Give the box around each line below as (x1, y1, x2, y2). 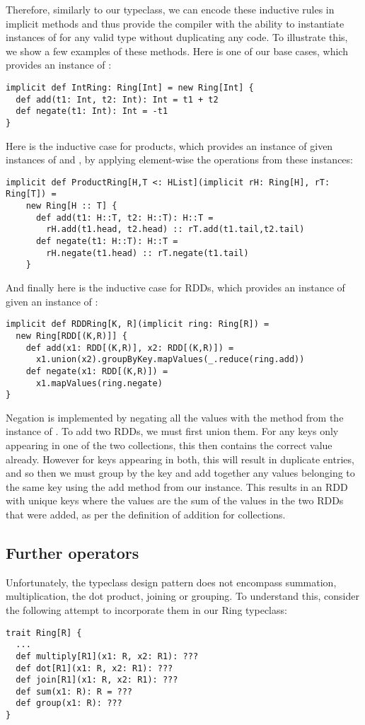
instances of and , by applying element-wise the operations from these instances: (6, 152, 353, 167)
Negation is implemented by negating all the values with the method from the (6, 410, 344, 424)
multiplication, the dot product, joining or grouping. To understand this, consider (6, 588, 359, 603)
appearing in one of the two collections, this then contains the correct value (6, 438, 332, 452)
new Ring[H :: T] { (25, 201, 117, 211)
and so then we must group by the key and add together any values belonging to (6, 465, 355, 480)
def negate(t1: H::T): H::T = (35, 236, 178, 247)
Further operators (6, 541, 139, 563)
